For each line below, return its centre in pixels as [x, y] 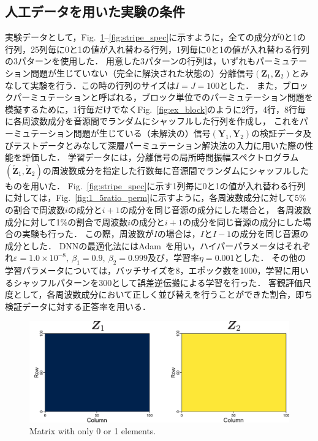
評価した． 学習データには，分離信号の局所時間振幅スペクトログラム [160, 157]
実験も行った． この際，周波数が [88, 234]
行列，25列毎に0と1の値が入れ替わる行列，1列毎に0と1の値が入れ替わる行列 [157, 49]
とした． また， [251, 85]
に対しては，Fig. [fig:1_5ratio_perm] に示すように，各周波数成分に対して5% [156, 198]
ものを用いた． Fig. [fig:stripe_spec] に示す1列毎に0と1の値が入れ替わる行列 [155, 185]
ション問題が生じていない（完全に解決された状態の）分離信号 [129, 73]
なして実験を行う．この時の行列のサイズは [90, 85]
